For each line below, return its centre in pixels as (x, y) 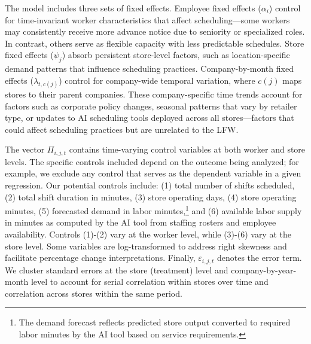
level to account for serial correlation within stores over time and (150, 281)
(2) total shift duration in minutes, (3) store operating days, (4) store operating (151, 197)
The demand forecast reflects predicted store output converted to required (155, 322)
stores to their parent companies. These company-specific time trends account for (154, 94)
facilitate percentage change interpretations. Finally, (100, 258)
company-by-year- (264, 270)
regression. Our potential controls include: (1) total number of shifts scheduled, (150, 185)
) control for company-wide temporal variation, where (157, 80)
